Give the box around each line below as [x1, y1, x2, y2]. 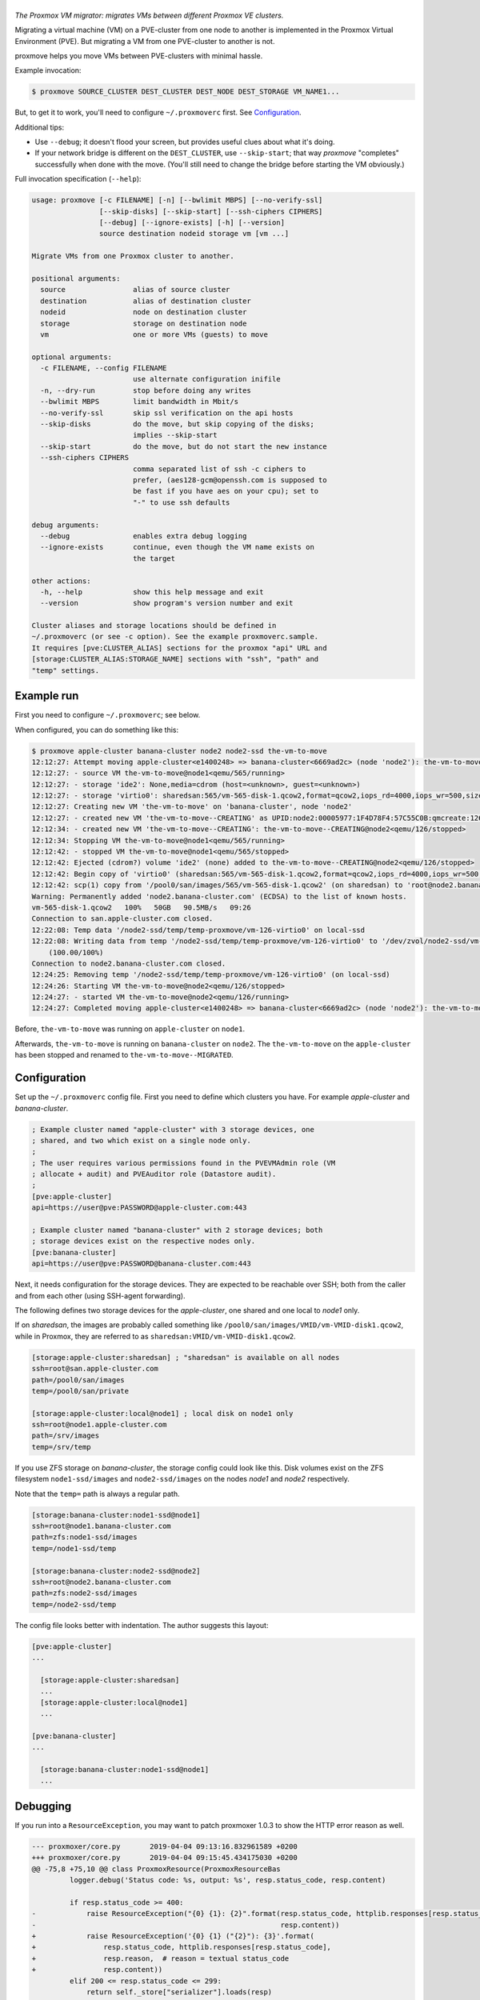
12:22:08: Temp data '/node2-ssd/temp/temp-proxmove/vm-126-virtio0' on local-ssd [31, 925, 366, 934]
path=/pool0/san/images [31, 1375, 126, 1384]
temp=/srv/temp [31, 1442, 91, 1451]
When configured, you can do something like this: [14, 725, 179, 734]
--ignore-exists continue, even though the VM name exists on [40, 542, 315, 552]
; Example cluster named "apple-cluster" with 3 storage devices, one [31, 1125, 315, 1134]
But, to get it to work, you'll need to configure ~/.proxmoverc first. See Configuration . [14, 108, 302, 118]
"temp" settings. [31, 666, 100, 675]
